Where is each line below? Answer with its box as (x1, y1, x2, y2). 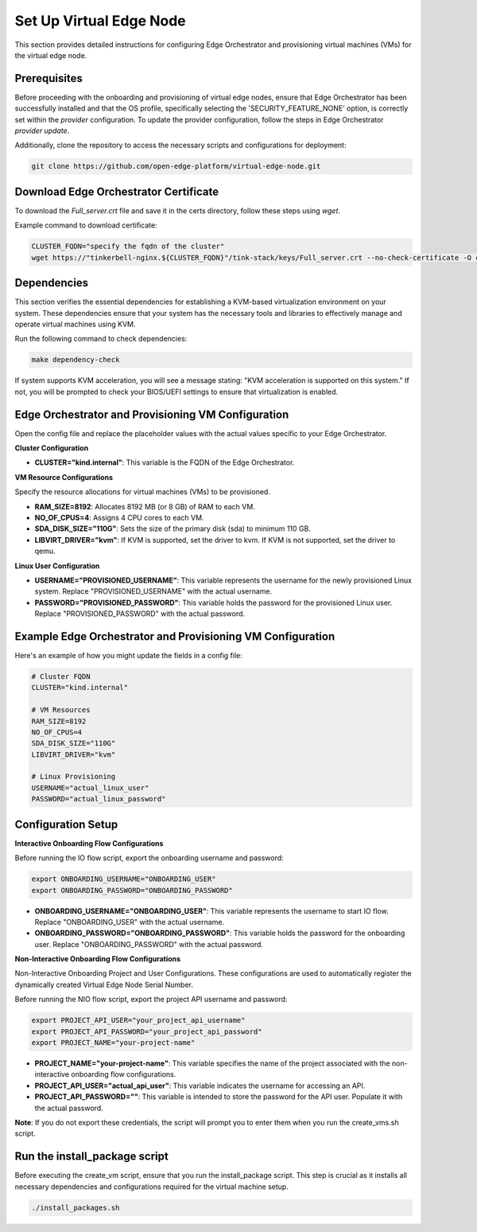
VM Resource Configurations (14, 472, 113, 481)
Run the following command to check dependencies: (14, 334, 188, 344)
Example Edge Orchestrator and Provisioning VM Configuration (14, 630, 335, 643)
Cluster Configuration (14, 443, 89, 453)
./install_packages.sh (31, 1203, 120, 1212)
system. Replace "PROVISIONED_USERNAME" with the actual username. (34, 587, 273, 596)
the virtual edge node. (14, 50, 87, 60)
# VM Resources (31, 705, 91, 715)
